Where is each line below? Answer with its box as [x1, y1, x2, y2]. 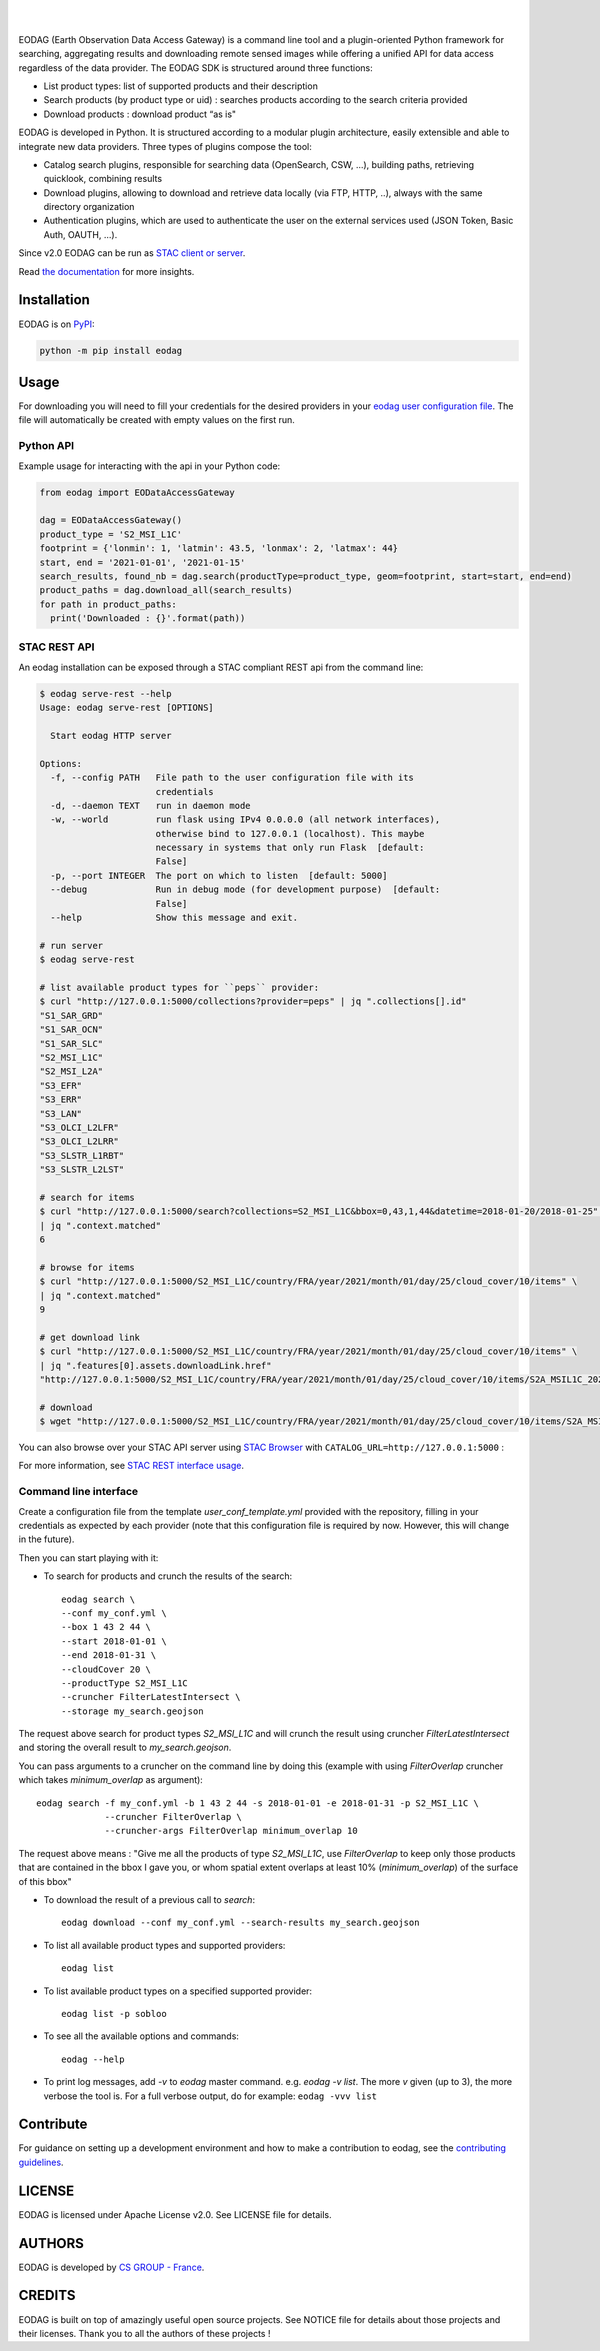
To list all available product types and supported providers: [43, 1939, 286, 1951]
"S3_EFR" [39, 1080, 83, 1091]
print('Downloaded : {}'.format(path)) [50, 613, 246, 624]
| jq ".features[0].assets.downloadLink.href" [39, 1360, 272, 1371]
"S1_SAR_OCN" [39, 1024, 104, 1035]
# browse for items [39, 1261, 135, 1273]
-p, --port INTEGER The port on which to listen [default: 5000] [50, 870, 388, 881]
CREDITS [18, 2287, 76, 2304]
